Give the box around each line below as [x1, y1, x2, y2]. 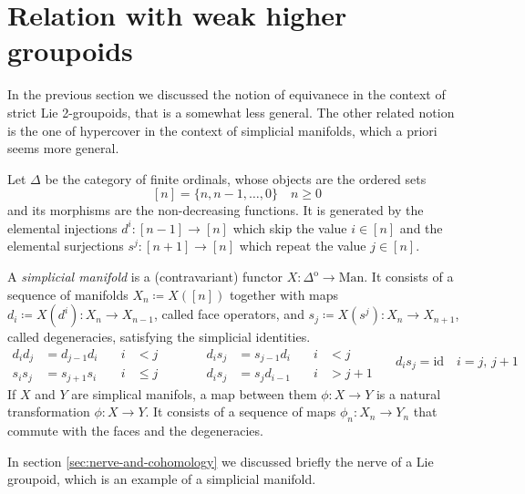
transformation [7, 402, 90, 421]
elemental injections [7, 218, 118, 237]
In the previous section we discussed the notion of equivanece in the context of [7, 85, 446, 104]
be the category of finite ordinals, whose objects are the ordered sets [45, 169, 427, 188]
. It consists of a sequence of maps [145, 402, 336, 421]
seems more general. [7, 139, 119, 158]
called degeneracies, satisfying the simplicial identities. [7, 327, 311, 346]
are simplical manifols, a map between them [71, 384, 317, 403]
